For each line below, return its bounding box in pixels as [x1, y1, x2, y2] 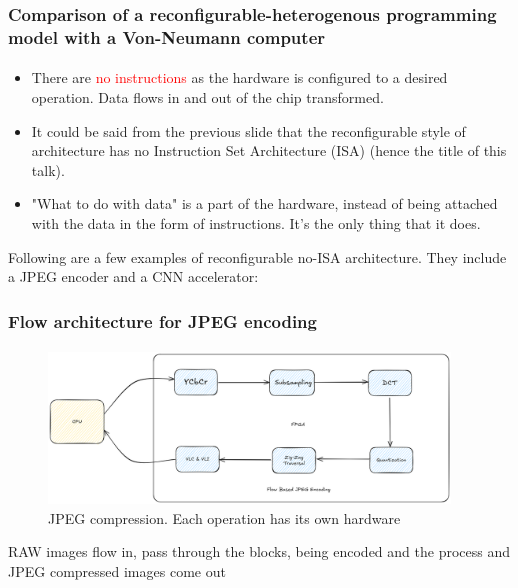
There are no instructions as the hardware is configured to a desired [31, 67, 448, 88]
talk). [31, 159, 65, 180]
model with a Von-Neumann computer [8, 24, 326, 49]
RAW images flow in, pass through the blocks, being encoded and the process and [8, 541, 511, 562]
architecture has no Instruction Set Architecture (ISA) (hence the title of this [31, 140, 507, 161]
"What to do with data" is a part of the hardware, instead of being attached [31, 193, 498, 214]
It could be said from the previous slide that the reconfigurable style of [31, 120, 466, 141]
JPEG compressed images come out [8, 560, 226, 581]
